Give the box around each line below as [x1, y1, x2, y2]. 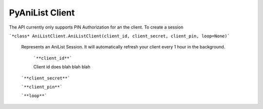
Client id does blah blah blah [33, 64, 91, 70]
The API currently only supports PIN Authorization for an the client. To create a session [9, 24, 184, 30]
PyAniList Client [9, 7, 75, 18]
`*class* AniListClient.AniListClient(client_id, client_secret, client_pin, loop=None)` [9, 33, 230, 39]
